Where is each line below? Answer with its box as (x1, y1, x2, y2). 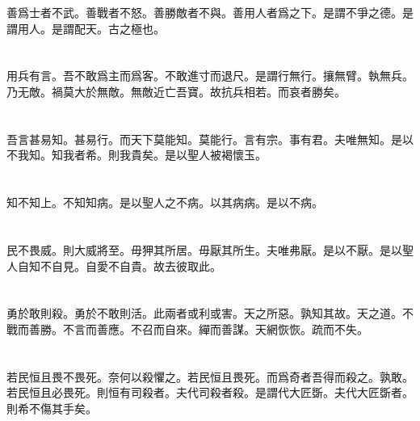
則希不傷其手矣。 (6, 399, 97, 416)
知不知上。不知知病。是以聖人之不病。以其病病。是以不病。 (6, 194, 323, 211)
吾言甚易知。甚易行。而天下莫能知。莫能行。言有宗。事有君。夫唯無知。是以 (6, 130, 414, 147)
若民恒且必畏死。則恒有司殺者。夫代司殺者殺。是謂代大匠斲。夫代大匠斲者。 (6, 384, 414, 401)
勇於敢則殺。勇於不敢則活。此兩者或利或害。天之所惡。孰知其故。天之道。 (6, 305, 402, 322)
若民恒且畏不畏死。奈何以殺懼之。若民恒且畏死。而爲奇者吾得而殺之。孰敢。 (6, 368, 414, 385)
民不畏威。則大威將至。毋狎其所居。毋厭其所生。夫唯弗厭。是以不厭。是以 (6, 241, 402, 258)
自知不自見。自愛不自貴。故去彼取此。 (17, 257, 221, 274)
